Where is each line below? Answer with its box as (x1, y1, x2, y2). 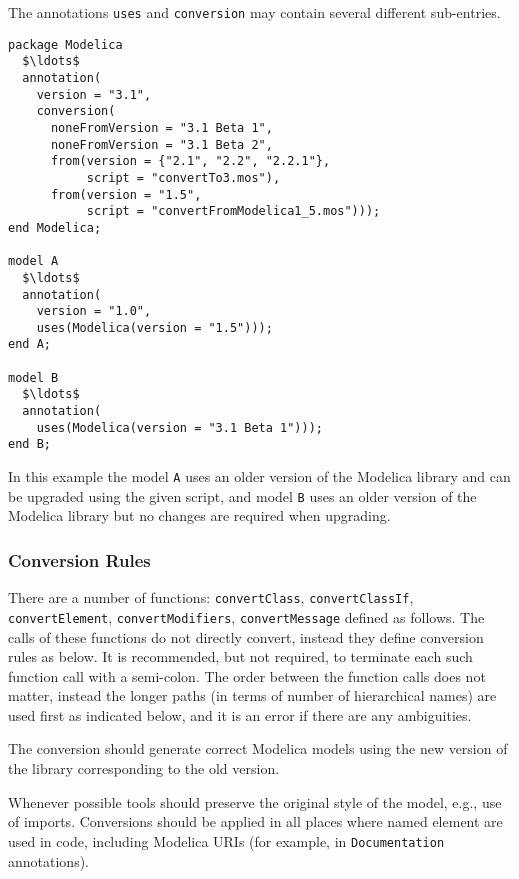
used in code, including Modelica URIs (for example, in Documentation (8, 830, 445, 851)
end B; (8, 437, 51, 452)
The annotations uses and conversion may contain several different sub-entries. (8, 2, 501, 22)
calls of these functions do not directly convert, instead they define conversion (8, 626, 484, 647)
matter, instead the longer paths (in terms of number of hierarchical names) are (8, 685, 497, 706)
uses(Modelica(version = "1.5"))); (36, 320, 273, 335)
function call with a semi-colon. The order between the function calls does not (8, 665, 486, 686)
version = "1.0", (36, 304, 152, 319)
